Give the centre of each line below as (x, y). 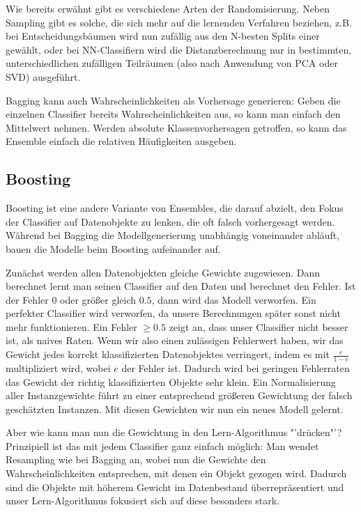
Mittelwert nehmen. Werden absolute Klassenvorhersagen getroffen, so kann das (176, 127)
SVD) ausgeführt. (43, 76)
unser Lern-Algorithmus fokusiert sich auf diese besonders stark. (143, 501)
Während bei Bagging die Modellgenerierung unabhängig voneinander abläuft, (173, 235)
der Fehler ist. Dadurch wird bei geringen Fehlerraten (236, 367)
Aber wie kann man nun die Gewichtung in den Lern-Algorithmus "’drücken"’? (174, 432)
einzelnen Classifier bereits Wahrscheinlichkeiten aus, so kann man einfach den (173, 114)
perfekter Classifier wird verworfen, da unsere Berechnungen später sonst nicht (173, 313)
